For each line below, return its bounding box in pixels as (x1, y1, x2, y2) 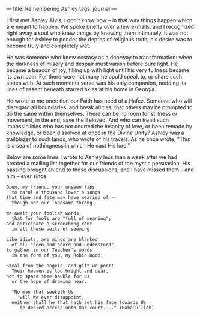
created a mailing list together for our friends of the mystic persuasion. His (6, 160, 191, 167)
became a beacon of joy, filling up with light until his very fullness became (6, 67, 190, 74)
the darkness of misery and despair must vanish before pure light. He (6, 60, 178, 67)
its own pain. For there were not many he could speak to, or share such (6, 73, 183, 80)
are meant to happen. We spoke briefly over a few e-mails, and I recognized (6, 23, 194, 30)
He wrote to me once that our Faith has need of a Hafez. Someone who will (6, 97, 192, 104)
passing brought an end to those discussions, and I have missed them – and (6, 166, 194, 173)
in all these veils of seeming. (11, 226, 93, 232)
